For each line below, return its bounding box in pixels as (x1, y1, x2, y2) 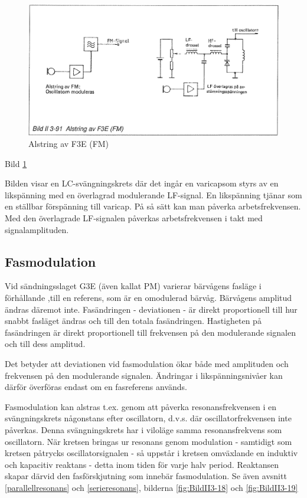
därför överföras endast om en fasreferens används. (5, 381, 188, 393)
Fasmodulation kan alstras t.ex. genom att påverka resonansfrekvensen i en (5, 400, 277, 412)
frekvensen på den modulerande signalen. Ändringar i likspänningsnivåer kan (5, 369, 283, 381)
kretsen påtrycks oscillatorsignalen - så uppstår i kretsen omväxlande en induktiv (5, 447, 298, 459)
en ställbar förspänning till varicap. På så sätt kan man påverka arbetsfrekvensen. (5, 200, 301, 212)
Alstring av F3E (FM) (28, 137, 109, 150)
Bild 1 (5, 157, 27, 169)
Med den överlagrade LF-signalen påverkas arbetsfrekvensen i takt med (5, 212, 263, 224)
